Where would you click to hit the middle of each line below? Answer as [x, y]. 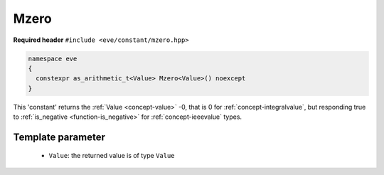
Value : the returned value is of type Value [112, 156]
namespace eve [53, 58]
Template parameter [59, 137]
